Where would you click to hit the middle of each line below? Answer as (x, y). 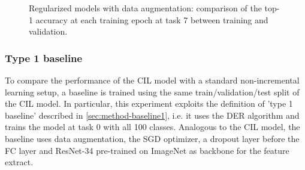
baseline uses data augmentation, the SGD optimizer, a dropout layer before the (152, 138)
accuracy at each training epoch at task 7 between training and (152, 19)
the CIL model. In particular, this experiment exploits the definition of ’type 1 (149, 103)
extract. (19, 162)
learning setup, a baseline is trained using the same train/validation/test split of (152, 92)
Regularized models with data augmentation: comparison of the (145, 8)
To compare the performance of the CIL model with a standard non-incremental (152, 80)
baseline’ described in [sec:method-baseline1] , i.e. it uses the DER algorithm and (152, 115)
